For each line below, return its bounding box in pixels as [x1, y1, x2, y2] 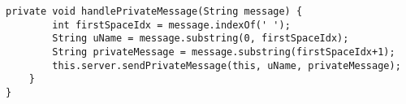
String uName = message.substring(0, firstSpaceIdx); [52, 32, 349, 45]
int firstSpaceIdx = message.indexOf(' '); [52, 19, 291, 31]
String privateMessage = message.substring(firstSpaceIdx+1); [52, 45, 395, 58]
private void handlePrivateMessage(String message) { [6, 6, 303, 17]
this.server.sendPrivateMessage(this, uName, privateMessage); [52, 59, 401, 71]
